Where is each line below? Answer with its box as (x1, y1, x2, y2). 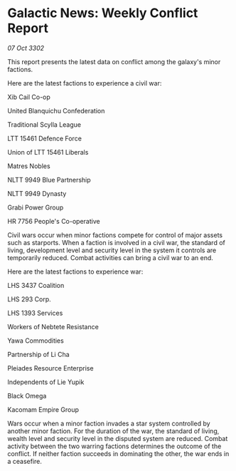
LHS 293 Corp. (7, 294, 51, 304)
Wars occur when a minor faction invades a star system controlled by (7, 419, 211, 428)
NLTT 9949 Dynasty (7, 189, 67, 197)
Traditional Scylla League (7, 120, 82, 129)
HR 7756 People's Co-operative (7, 217, 101, 225)
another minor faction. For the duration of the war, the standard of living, (7, 426, 220, 435)
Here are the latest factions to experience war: (7, 267, 144, 276)
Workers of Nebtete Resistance (7, 322, 100, 331)
